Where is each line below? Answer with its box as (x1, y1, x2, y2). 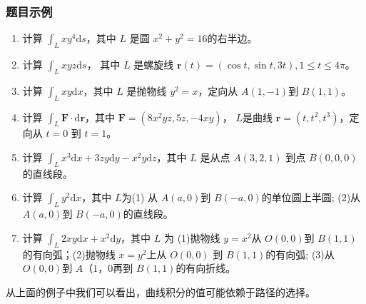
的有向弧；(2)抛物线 (22, 246, 116, 261)
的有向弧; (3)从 (265, 246, 335, 261)
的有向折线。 (176, 260, 236, 275)
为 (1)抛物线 (163, 230, 220, 245)
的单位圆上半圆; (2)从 (261, 190, 361, 205)
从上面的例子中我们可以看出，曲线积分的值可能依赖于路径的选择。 (6, 284, 315, 299)
